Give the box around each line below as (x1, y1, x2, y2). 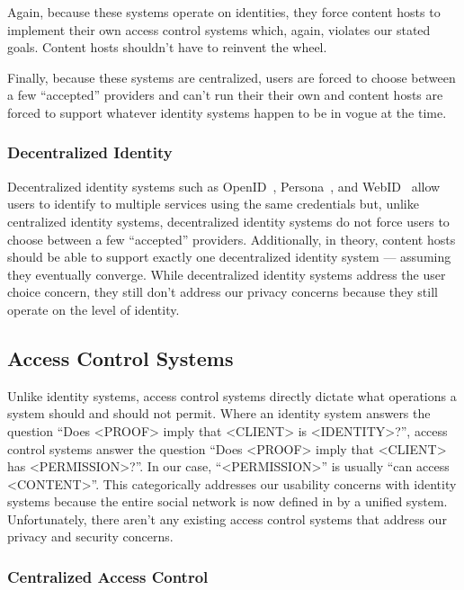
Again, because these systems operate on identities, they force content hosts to (7, 3, 441, 21)
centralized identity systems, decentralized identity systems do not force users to (7, 211, 450, 230)
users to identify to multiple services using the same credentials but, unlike (7, 194, 419, 213)
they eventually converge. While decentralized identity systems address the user (7, 264, 446, 283)
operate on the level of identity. (7, 299, 180, 318)
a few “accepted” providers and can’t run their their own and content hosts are (7, 85, 443, 104)
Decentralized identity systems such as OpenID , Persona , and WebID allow (7, 176, 441, 195)
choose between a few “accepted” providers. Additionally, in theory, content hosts (7, 229, 456, 248)
